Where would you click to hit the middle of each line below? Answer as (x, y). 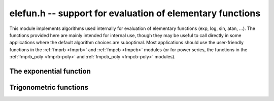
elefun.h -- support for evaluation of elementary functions (135, 13)
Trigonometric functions (49, 87)
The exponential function (50, 71)
